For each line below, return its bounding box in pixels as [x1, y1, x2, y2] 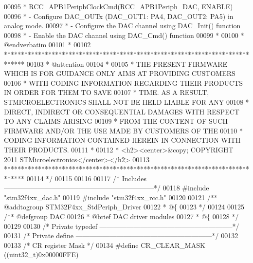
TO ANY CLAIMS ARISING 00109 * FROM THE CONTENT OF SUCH [4, 116, 228, 126]
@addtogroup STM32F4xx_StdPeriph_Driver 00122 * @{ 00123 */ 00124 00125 [4, 202, 244, 212]
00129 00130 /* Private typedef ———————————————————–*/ [4, 221, 239, 231]
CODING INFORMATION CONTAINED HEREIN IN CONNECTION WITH [4, 135, 241, 145]
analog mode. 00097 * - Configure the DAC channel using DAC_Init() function [4, 20, 241, 31]
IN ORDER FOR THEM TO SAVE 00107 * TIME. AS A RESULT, [4, 87, 209, 97]
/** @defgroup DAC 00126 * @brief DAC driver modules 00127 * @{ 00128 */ [4, 211, 239, 222]
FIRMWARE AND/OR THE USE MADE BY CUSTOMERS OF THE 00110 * [4, 125, 243, 135]
